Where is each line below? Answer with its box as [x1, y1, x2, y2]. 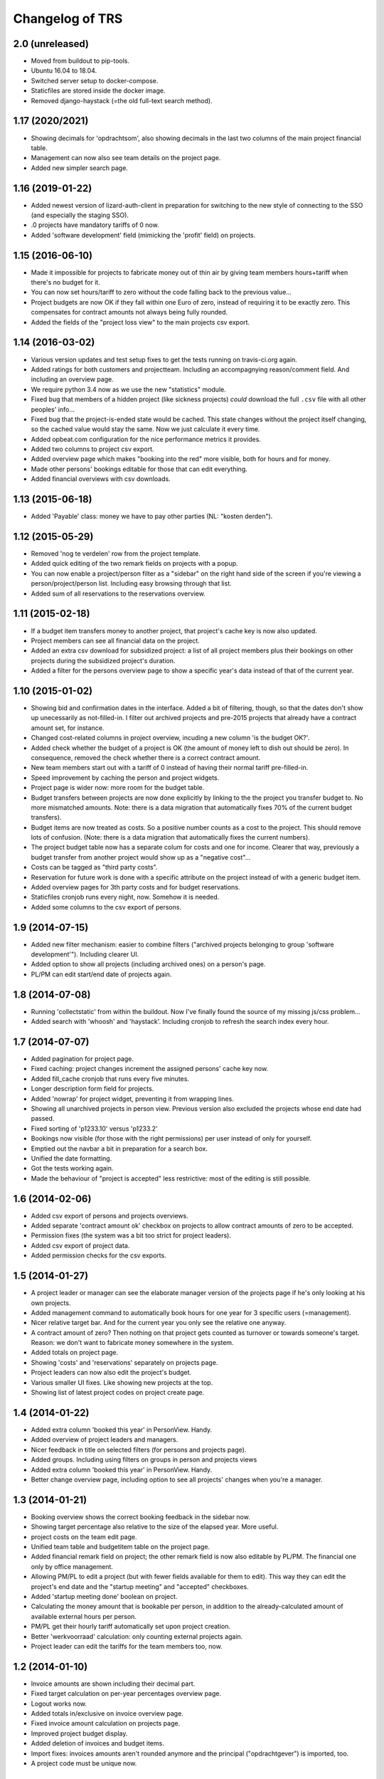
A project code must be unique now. [31, 1758, 137, 1768]
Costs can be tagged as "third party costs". [31, 863, 158, 872]
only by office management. [31, 1562, 114, 1571]
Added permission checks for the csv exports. [31, 1251, 166, 1260]
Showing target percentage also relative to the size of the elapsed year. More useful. [31, 1523, 279, 1531]
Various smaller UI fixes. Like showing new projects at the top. [31, 1378, 213, 1387]
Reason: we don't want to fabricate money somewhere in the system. [31, 1339, 234, 1347]
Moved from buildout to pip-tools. [31, 57, 130, 65]
